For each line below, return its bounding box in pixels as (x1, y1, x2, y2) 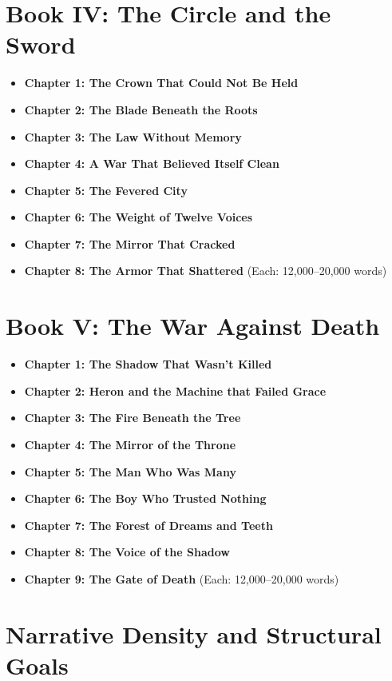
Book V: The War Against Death (6, 309, 380, 342)
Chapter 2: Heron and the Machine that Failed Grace (24, 382, 327, 399)
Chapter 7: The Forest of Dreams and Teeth (24, 516, 273, 533)
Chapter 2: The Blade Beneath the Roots (24, 101, 258, 117)
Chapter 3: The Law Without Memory (24, 128, 242, 145)
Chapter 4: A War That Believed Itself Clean (24, 155, 279, 172)
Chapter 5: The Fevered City (24, 181, 188, 198)
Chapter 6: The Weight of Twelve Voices (24, 209, 253, 225)
